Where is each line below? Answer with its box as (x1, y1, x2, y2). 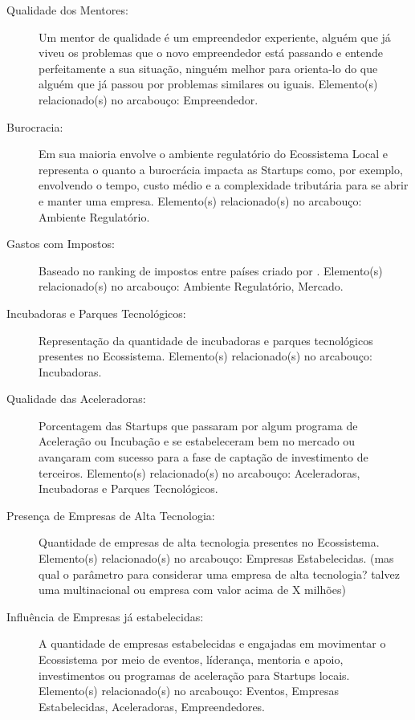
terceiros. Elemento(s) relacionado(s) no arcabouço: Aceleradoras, (39, 464, 360, 481)
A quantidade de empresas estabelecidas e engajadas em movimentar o (39, 635, 386, 652)
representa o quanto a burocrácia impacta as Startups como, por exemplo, (39, 161, 403, 177)
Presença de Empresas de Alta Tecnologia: (6, 506, 215, 523)
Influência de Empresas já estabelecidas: (6, 608, 204, 624)
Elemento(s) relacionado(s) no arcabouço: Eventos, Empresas (39, 682, 340, 699)
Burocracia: (6, 118, 63, 135)
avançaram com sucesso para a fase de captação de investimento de (39, 449, 368, 466)
